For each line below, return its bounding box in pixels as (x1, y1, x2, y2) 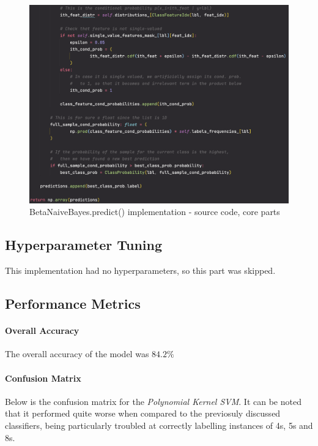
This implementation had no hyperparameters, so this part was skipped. (5, 264, 276, 277)
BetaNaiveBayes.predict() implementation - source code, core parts (29, 205, 280, 218)
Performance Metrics (5, 294, 141, 313)
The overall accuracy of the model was (5, 347, 149, 360)
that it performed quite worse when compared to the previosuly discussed (5, 407, 281, 420)
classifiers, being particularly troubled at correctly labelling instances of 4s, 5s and (5, 418, 313, 431)
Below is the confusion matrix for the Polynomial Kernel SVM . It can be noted (5, 395, 301, 407)
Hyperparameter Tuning (5, 235, 163, 254)
